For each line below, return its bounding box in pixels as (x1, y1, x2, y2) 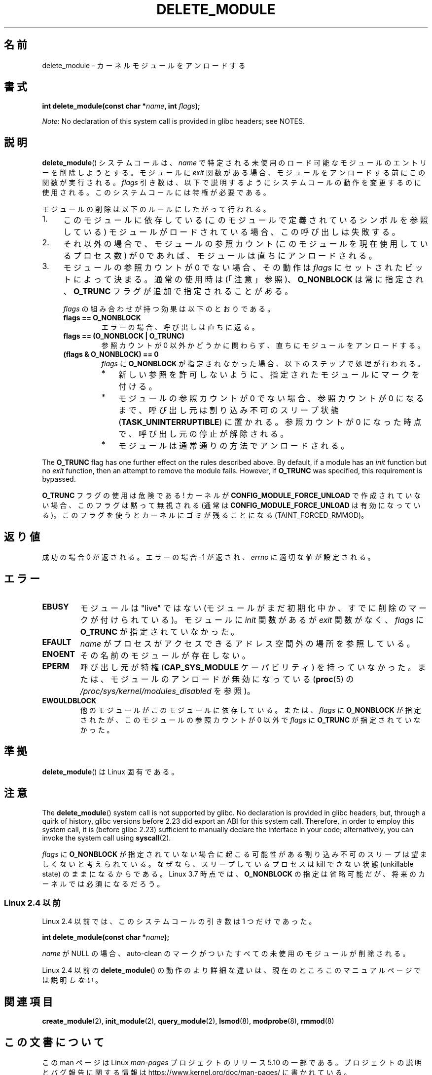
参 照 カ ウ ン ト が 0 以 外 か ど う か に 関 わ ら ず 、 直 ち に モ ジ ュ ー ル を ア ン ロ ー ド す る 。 (101, 341, 425, 350)
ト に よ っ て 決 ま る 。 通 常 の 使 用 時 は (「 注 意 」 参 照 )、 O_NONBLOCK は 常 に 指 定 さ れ (63, 274, 424, 285)
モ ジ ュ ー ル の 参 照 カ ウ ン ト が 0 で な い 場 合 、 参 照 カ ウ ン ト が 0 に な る (118, 393, 424, 404)
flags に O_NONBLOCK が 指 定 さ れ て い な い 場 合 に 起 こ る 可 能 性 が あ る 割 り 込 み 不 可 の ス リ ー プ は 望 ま (42, 849, 427, 858)
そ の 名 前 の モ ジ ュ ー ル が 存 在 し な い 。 (80, 650, 250, 660)
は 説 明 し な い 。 (42, 976, 103, 985)
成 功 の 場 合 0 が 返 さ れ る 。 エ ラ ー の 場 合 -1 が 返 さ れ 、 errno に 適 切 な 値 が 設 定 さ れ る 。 (42, 553, 375, 562)
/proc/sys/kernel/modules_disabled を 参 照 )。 (80, 686, 255, 696)
